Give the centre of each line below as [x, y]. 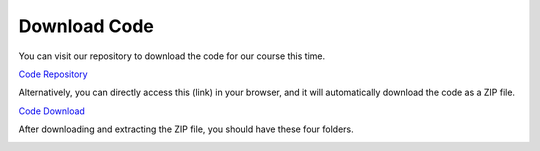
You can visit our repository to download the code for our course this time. [171, 56]
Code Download [51, 111]
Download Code [86, 26]
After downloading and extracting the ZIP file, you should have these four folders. [186, 129]
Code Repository [53, 74]
